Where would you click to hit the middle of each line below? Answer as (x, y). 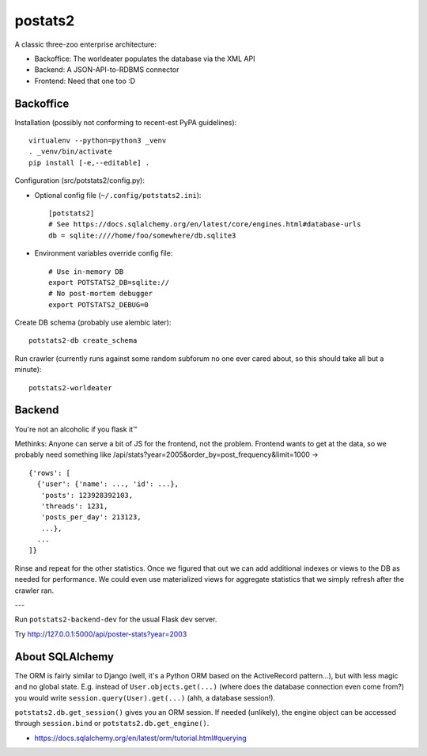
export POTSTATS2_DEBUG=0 (99, 304)
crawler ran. (34, 591)
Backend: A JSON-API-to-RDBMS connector (107, 70)
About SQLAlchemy (64, 657)
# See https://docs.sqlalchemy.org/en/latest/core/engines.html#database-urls (205, 224)
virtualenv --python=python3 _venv (98, 141)
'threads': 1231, (74, 506)
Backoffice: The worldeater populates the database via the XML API (145, 59)
